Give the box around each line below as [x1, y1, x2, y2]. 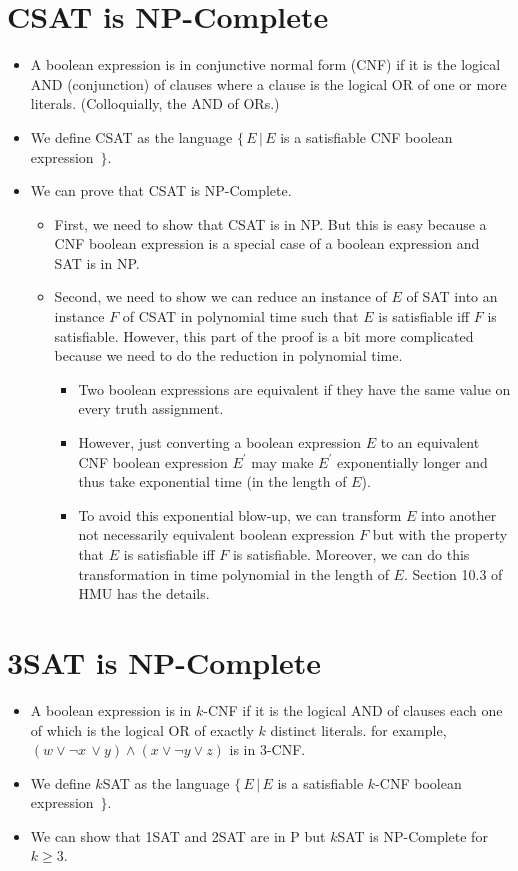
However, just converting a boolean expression [78, 432, 362, 453]
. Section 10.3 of [403, 563, 503, 584]
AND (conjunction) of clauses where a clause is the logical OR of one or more [30, 73, 507, 94]
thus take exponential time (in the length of [78, 471, 347, 492]
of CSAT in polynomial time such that [122, 306, 359, 327]
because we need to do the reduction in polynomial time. [54, 345, 403, 366]
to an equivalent [380, 432, 480, 453]
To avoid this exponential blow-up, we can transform [78, 504, 402, 525]
